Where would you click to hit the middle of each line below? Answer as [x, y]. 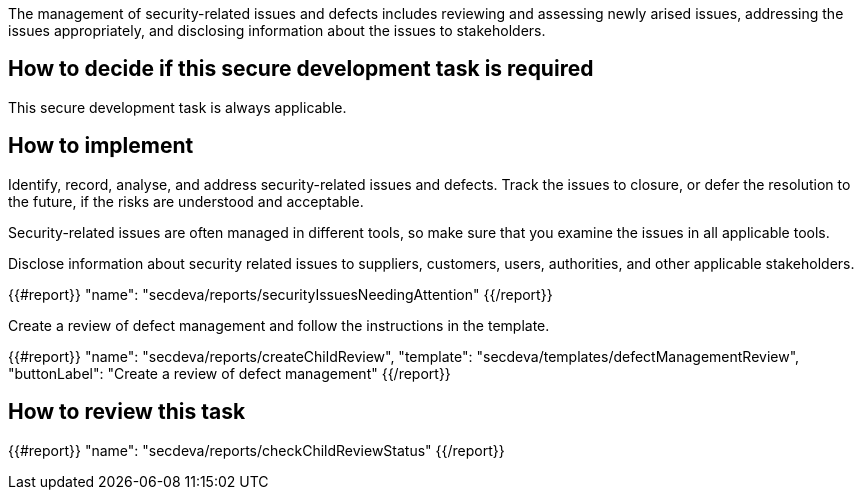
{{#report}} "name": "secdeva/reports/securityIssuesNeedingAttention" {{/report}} [280, 294]
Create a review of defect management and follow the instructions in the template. [279, 325]
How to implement [101, 146]
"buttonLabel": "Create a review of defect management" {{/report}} [229, 373]
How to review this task [127, 412]
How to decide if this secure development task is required [301, 69]
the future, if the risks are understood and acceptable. [186, 201]
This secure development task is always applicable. [177, 107]
